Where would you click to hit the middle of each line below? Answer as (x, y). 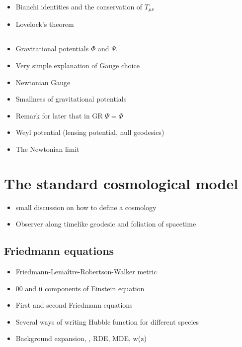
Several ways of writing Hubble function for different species (107, 321)
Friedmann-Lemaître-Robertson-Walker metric (86, 272)
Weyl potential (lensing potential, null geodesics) (90, 132)
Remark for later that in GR (59, 115)
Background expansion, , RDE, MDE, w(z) (81, 338)
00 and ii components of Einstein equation (80, 288)
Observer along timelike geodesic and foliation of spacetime (106, 224)
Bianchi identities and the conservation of (79, 6)
